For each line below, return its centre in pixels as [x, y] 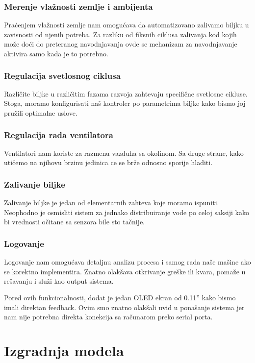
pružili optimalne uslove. [41, 113]
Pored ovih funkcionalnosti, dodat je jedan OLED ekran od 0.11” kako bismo [120, 297]
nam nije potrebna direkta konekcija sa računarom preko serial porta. [108, 317]
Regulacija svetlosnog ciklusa [62, 75]
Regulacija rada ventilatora [59, 134]
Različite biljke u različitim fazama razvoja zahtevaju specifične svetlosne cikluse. [126, 93]
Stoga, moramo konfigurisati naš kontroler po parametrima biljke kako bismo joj [125, 103]
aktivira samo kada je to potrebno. [56, 53]
